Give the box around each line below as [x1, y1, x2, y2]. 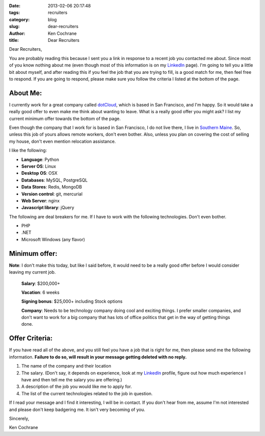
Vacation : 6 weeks [21, 289, 60, 295]
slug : [9, 24, 20, 30]
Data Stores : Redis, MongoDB [21, 184, 82, 190]
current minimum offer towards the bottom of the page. [9, 116, 121, 122]
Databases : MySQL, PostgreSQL [21, 177, 88, 183]
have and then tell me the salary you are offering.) [21, 376, 122, 382]
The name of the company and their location [21, 363, 111, 369]
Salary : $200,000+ [21, 280, 60, 286]
